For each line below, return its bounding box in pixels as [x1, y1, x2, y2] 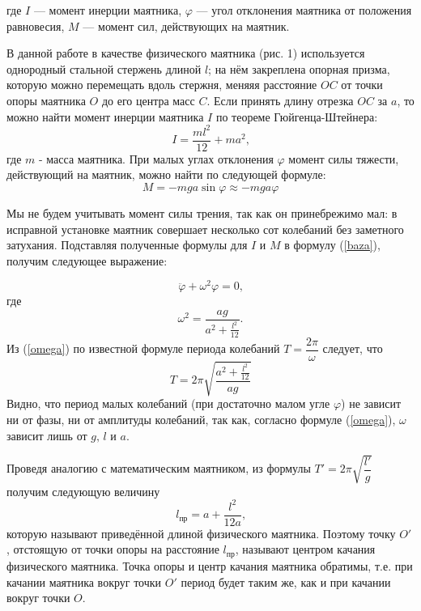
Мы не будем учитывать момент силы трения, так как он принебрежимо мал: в [6, 204, 398, 221]
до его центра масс [101, 91, 195, 108]
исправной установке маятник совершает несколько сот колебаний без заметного [6, 220, 404, 237]
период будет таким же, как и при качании [181, 573, 391, 590]
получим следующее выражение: [6, 252, 168, 269]
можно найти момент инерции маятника [6, 108, 204, 125]
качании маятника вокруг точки [6, 573, 162, 590]
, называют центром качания [235, 541, 376, 558]
